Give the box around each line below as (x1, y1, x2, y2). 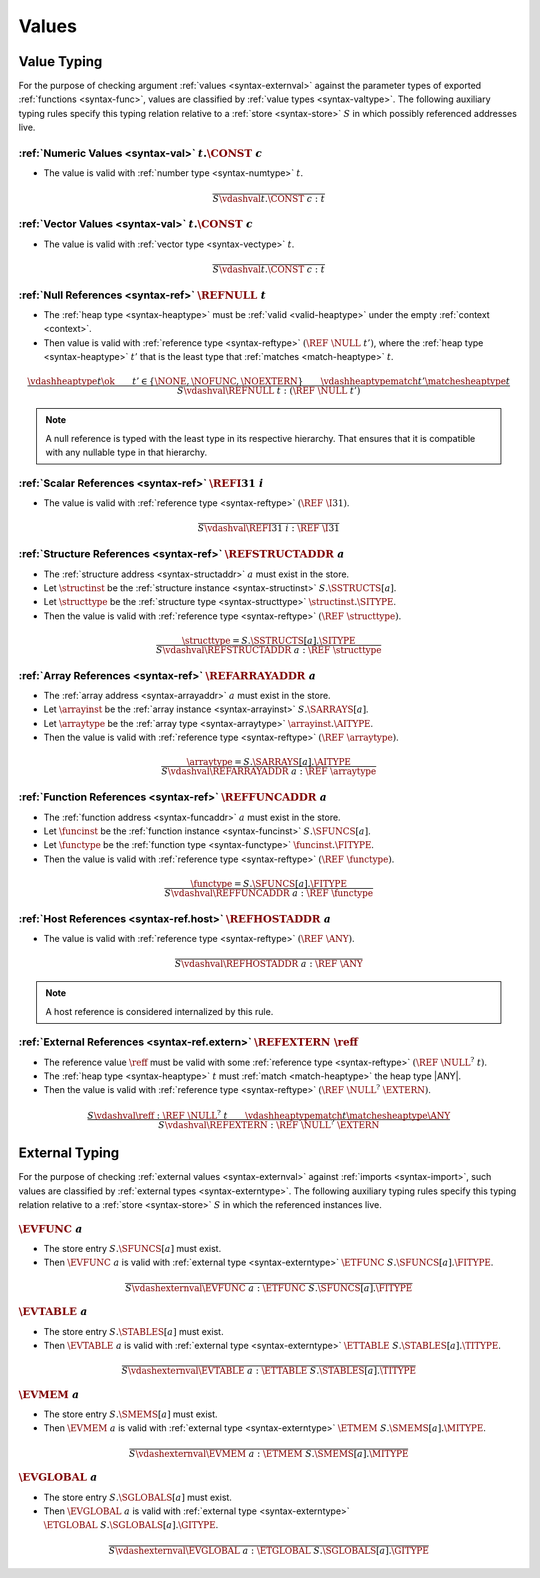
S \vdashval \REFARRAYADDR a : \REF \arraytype (161, 766, 377, 777)
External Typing (18, 1145, 120, 1162)
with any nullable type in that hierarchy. (45, 446, 208, 459)
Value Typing (18, 53, 103, 70)
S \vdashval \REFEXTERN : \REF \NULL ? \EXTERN (158, 1118, 380, 1130)
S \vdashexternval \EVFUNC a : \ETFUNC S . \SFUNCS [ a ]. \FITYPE (125, 1282, 413, 1294)
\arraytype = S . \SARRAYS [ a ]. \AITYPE (186, 756, 352, 768)
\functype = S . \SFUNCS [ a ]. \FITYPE (190, 878, 347, 889)
